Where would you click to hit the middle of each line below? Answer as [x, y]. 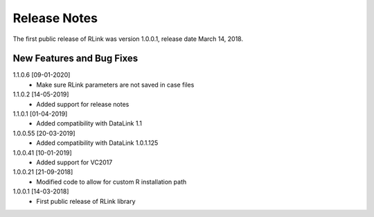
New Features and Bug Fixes [75, 59]
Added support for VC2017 [74, 162]
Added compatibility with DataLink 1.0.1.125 [97, 143]
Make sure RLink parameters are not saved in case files [115, 85]
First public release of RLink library [86, 201]
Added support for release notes [83, 104]
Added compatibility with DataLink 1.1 [89, 123]
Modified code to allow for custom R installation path [112, 182]
